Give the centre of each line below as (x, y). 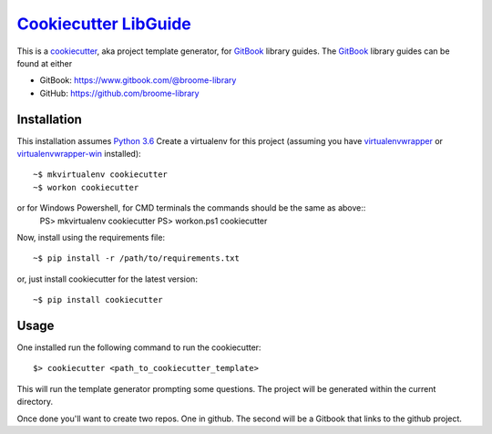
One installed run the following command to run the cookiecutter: (139, 347)
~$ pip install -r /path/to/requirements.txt (137, 258)
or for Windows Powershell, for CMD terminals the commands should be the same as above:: (191, 208)
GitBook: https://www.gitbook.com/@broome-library (138, 80)
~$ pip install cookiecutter (98, 300)
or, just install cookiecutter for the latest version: (107, 279)
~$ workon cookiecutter (86, 187)
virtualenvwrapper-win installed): (79, 154)
